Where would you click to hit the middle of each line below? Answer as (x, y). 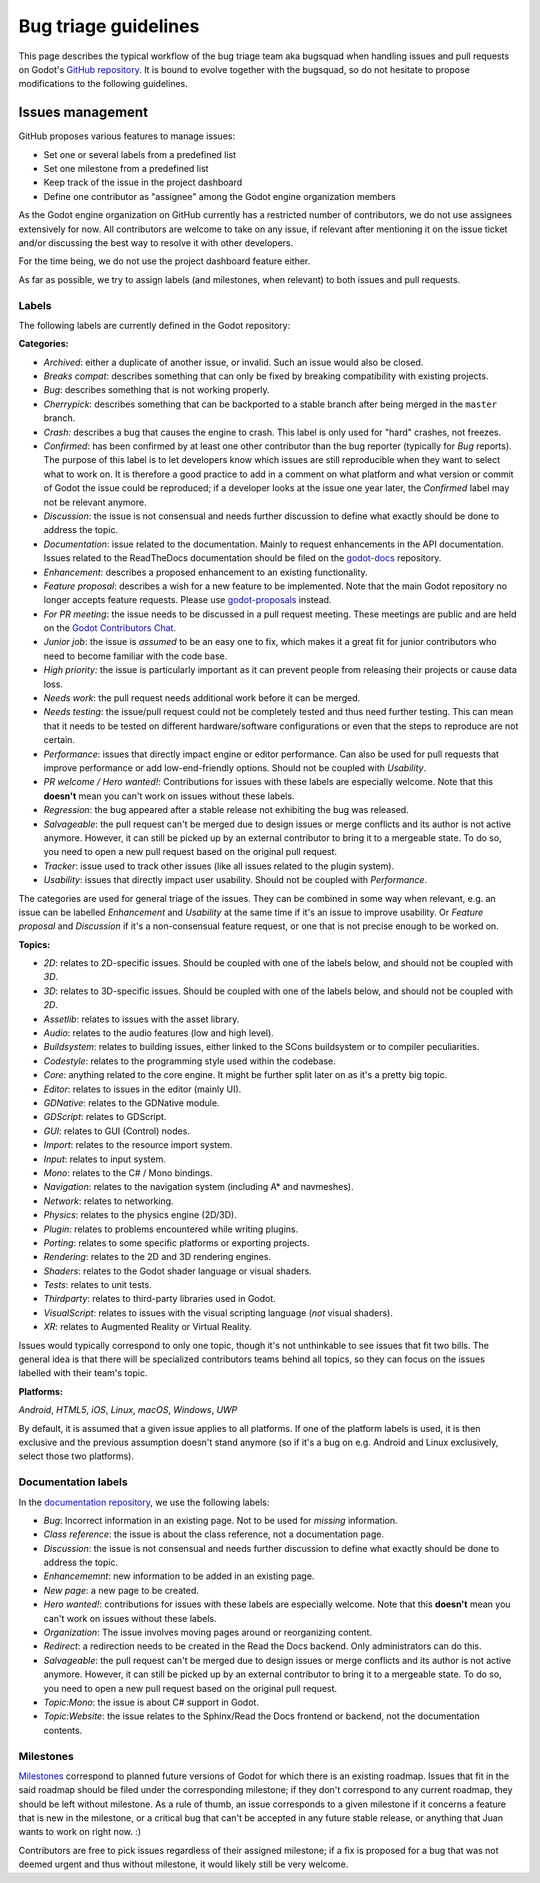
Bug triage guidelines (109, 26)
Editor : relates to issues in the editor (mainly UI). (142, 1089)
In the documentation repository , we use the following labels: (144, 1502)
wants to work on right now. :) (80, 1832)
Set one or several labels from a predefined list (140, 154)
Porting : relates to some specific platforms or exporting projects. (176, 1242)
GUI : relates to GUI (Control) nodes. (116, 1131)
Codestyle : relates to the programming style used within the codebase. (189, 1061)
